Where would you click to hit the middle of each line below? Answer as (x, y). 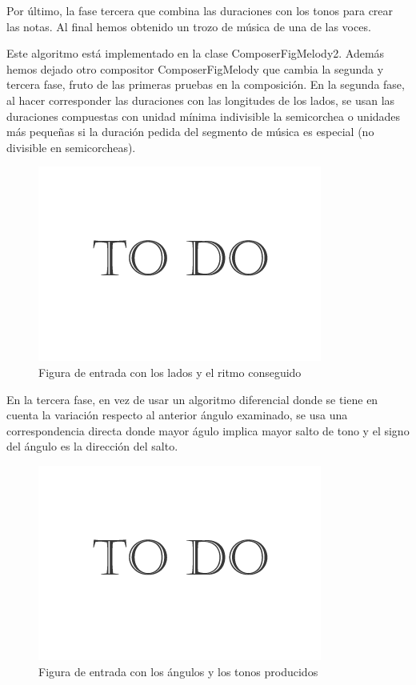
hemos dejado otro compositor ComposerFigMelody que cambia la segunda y (195, 68)
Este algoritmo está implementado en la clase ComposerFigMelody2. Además (196, 53)
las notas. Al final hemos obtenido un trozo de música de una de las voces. (189, 26)
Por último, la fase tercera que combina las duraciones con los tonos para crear (200, 10)
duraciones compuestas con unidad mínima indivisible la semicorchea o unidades (204, 116)
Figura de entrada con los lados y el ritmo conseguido (170, 372)
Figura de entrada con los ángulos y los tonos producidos (178, 671)
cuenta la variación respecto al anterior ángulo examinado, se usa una (177, 415)
